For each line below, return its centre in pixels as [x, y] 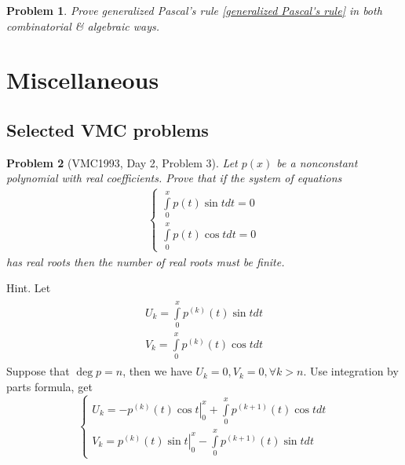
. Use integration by [351, 371]
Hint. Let [29, 288]
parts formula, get [49, 386]
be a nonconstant [317, 162]
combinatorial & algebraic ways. [83, 26]
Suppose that [38, 371]
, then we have [157, 371]
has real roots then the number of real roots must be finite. [146, 261]
